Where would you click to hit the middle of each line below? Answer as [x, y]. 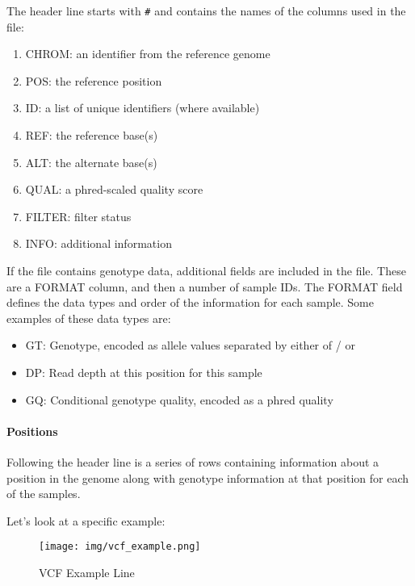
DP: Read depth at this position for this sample [144, 372]
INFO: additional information [99, 243]
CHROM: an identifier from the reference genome [148, 54]
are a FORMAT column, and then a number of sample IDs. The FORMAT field [205, 286]
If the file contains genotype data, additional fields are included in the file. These [206, 270]
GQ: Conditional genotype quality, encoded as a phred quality [179, 399]
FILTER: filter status [78, 216]
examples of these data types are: [89, 318]
